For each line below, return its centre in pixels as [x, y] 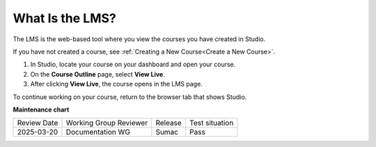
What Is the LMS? [64, 18]
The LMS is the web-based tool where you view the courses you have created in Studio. [139, 39]
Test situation [211, 123]
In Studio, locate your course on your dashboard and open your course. [133, 64]
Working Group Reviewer [107, 123]
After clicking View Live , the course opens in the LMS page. [117, 84]
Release [169, 123]
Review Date [38, 123]
